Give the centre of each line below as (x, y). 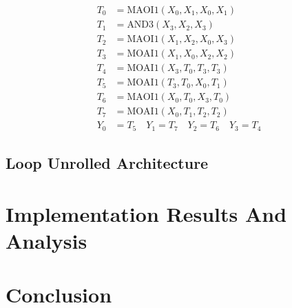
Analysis (46, 240)
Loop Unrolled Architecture (107, 163)
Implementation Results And (146, 213)
